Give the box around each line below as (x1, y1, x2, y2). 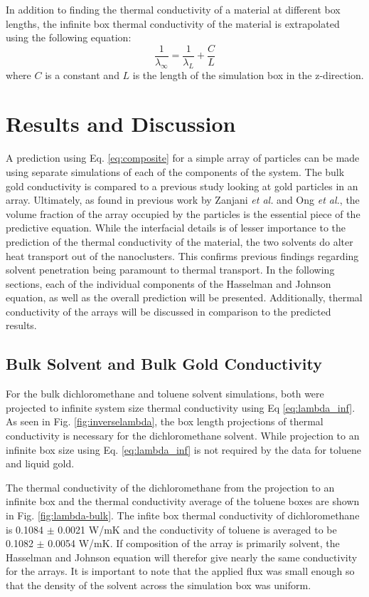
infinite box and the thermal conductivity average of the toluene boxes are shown (6, 494, 360, 509)
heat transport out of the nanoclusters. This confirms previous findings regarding (6, 248, 359, 263)
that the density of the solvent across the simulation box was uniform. (6, 578, 311, 592)
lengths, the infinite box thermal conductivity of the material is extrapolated (6, 16, 340, 31)
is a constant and (45, 67, 119, 82)
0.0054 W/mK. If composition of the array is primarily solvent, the (48, 536, 340, 551)
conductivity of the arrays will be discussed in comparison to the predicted (6, 303, 331, 318)
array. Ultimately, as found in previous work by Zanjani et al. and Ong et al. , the (6, 192, 360, 207)
